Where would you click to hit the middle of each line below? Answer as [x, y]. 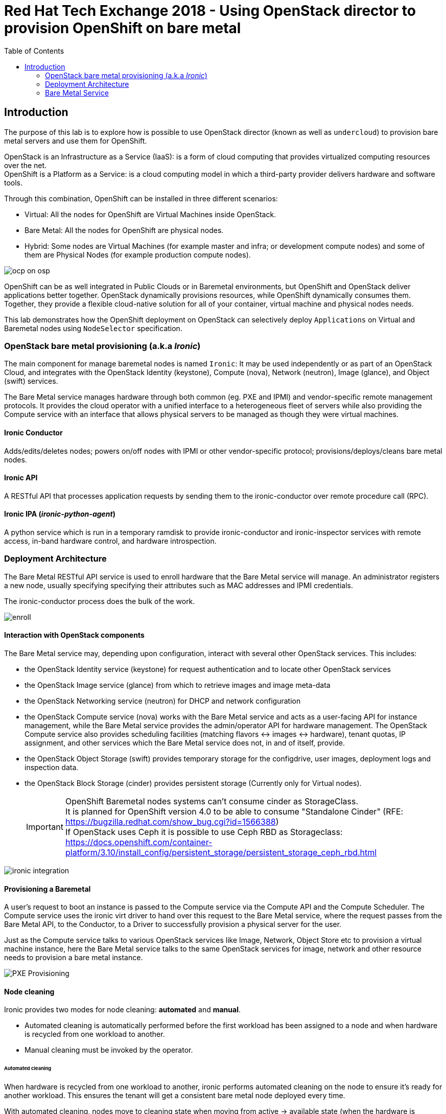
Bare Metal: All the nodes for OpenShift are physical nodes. [124, 230]
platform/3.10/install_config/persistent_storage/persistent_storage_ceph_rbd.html [221, 852]
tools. [14, 182]
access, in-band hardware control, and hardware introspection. [110, 541]
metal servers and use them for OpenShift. [76, 141]
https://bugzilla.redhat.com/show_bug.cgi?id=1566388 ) [172, 821]
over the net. [26, 165]
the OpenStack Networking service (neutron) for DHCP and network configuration [163, 701]
